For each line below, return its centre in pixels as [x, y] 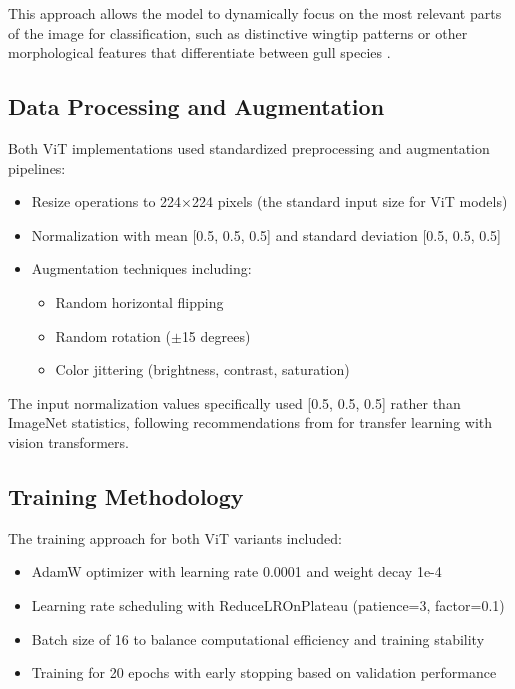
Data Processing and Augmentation [196, 106]
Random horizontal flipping [139, 301]
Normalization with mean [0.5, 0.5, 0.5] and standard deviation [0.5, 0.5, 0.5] [266, 234]
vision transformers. [68, 441]
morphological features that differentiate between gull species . [199, 52]
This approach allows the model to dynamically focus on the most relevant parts [255, 13]
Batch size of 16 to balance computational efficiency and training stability [258, 638]
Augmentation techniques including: [141, 268]
